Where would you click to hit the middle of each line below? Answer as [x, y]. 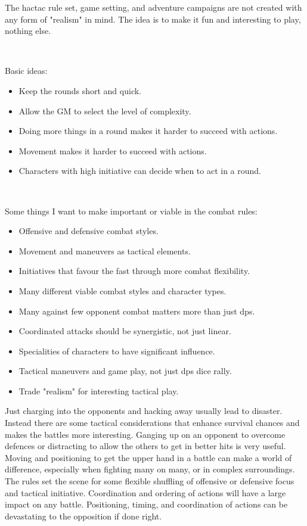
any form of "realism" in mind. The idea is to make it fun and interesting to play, [153, 19]
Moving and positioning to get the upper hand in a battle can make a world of [148, 457]
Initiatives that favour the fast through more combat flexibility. [134, 271]
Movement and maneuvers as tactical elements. [105, 250]
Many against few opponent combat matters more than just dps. [137, 311]
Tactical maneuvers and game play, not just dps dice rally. [125, 371]
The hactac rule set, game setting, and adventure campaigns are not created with [153, 7]
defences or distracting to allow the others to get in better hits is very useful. [145, 446]
